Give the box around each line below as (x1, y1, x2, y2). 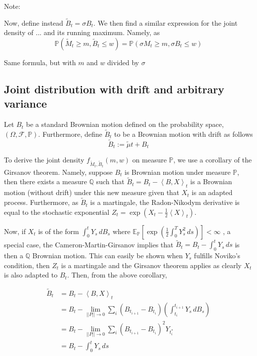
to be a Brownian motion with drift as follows (114, 129, 253, 139)
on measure (132, 155, 167, 165)
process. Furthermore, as (4, 197, 79, 207)
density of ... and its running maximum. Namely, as (4, 27, 160, 38)
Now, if (4, 226, 26, 236)
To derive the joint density (4, 155, 85, 165)
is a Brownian (190, 176, 232, 187)
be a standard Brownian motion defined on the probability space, (26, 119, 224, 129)
